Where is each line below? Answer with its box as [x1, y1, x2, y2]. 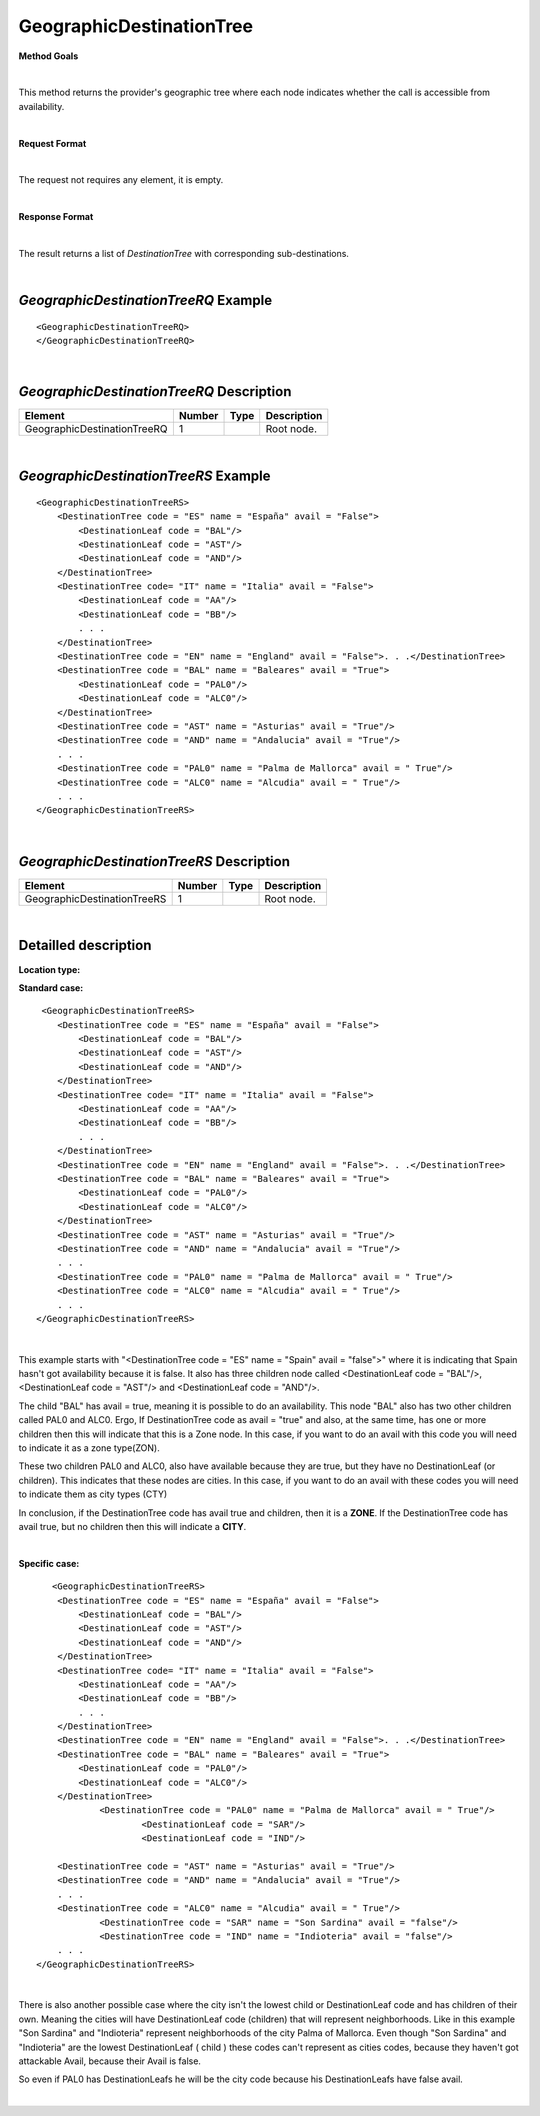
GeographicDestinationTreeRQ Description [18, 383, 292, 400]
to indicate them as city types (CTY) [18, 1488, 168, 1500]
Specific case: [18, 1557, 80, 1569]
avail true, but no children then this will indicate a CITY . [18, 1520, 247, 1532]
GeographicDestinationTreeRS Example [18, 468, 271, 485]
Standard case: [18, 981, 84, 994]
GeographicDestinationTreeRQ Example [18, 292, 273, 309]
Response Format [18, 211, 94, 223]
